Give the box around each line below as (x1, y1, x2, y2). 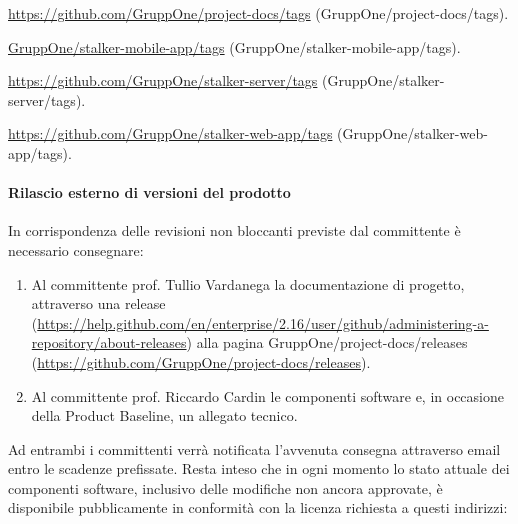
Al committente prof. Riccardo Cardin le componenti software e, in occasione (31, 385, 504, 406)
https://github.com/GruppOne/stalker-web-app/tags (8, 123, 333, 144)
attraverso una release (31, 293, 166, 314)
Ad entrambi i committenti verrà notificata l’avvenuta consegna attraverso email (8, 438, 501, 459)
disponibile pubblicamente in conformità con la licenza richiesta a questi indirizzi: (8, 497, 508, 518)
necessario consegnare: (8, 239, 144, 260)
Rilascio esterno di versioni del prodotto (8, 182, 291, 203)
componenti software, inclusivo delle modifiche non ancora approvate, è (8, 477, 443, 498)
